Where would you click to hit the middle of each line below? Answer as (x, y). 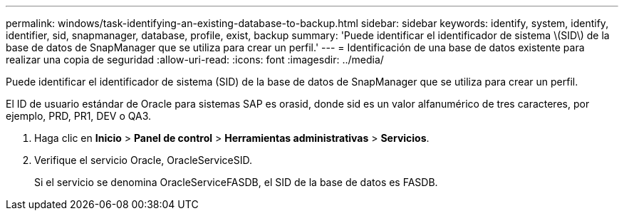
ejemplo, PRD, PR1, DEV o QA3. (79, 116)
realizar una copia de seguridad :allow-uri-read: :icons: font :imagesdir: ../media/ (195, 60)
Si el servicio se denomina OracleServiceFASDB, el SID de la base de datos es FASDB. (236, 182)
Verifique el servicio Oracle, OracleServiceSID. (144, 160)
